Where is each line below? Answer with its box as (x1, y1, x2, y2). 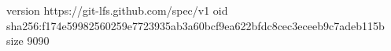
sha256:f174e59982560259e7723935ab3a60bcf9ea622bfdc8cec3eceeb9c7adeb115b (6, 17, 385, 33)
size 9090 (6, 32, 50, 49)
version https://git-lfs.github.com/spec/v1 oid (6, 2, 228, 18)
